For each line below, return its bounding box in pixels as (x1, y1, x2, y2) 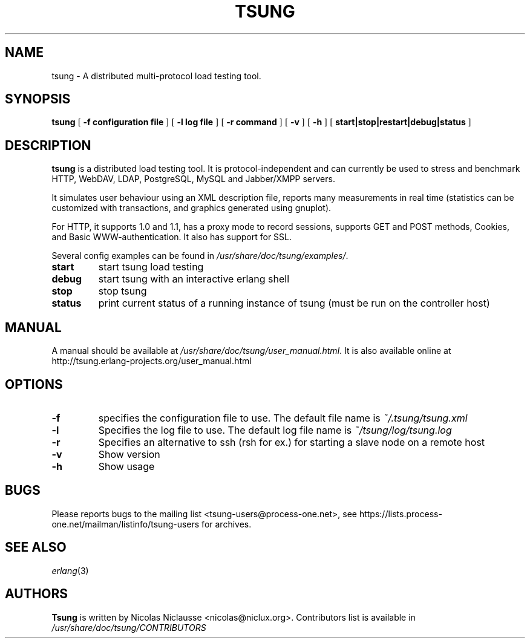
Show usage (98, 460, 155, 472)
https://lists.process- (359, 508, 442, 519)
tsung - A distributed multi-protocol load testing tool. (51, 70, 261, 81)
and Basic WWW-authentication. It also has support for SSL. (51, 232, 292, 243)
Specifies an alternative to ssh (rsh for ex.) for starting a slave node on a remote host (98, 436, 485, 448)
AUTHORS (5, 586, 68, 602)
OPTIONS (5, 376, 63, 392)
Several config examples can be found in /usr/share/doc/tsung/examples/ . (51, 250, 348, 261)
